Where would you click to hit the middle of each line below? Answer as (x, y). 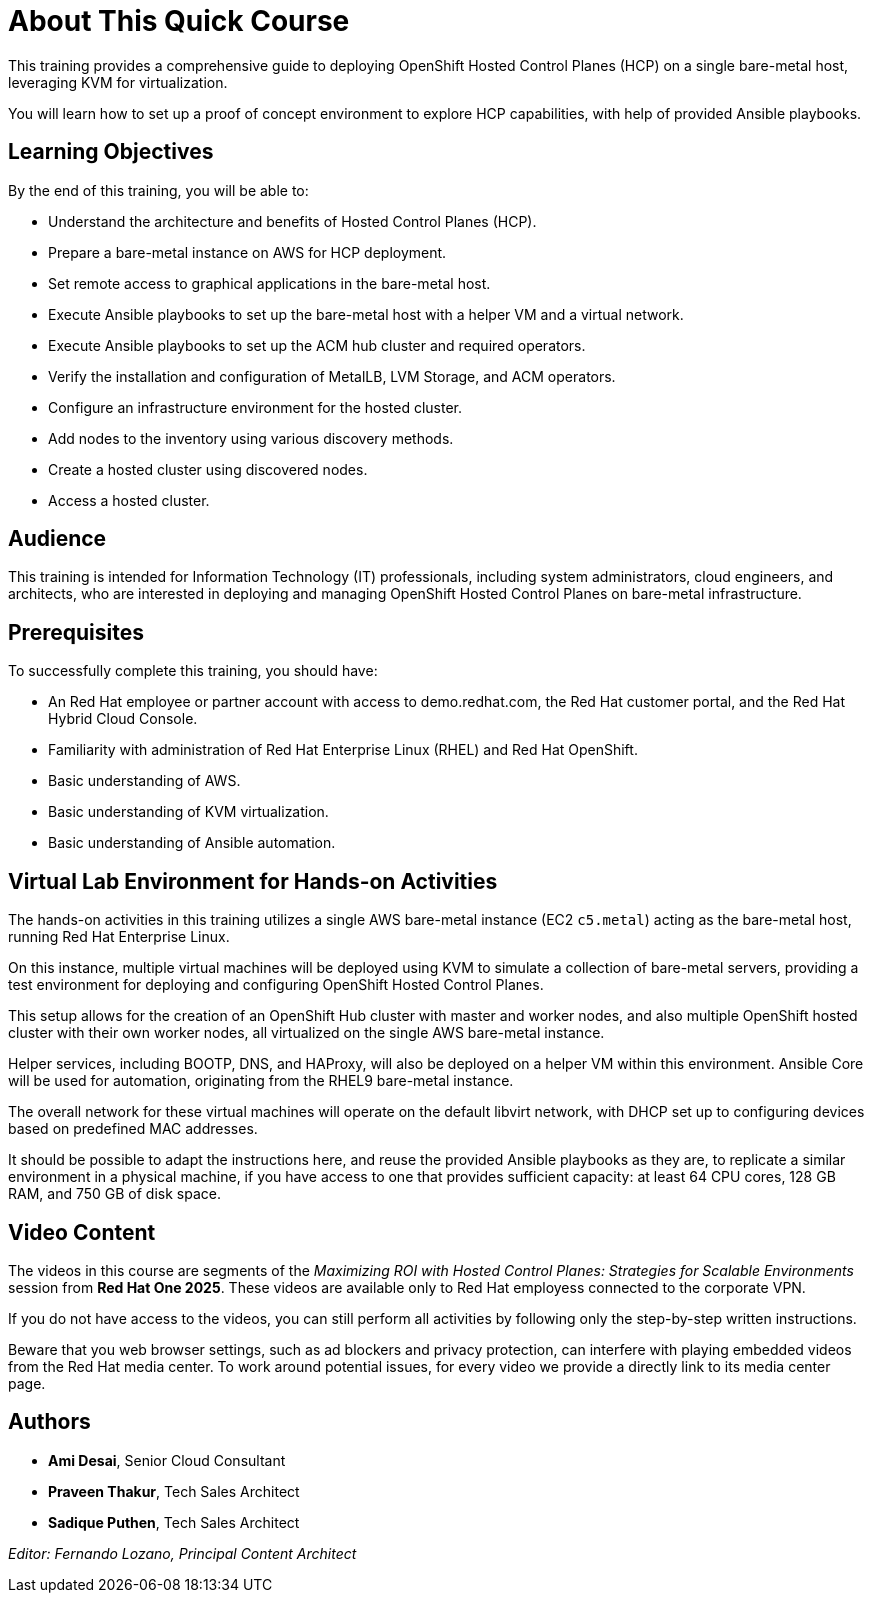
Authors (49, 1422)
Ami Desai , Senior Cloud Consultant (167, 1460)
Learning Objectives (111, 152)
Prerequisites (76, 632)
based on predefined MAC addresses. (133, 1129)
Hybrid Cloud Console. (123, 719)
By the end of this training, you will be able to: (158, 190)
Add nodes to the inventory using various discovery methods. (251, 438)
